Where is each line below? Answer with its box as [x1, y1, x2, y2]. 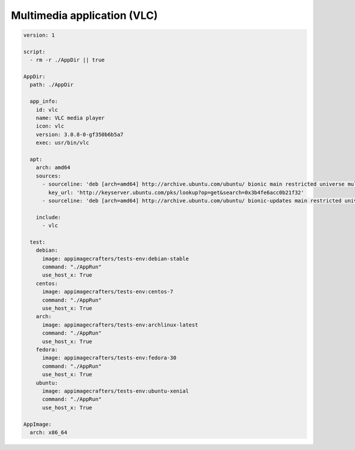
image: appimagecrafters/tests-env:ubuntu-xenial [42, 387, 189, 394]
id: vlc [35, 106, 59, 113]
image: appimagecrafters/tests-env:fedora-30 [42, 355, 177, 361]
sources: [35, 172, 62, 179]
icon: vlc [35, 123, 64, 130]
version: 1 [23, 32, 55, 38]
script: [23, 48, 46, 55]
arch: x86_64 [30, 429, 67, 436]
